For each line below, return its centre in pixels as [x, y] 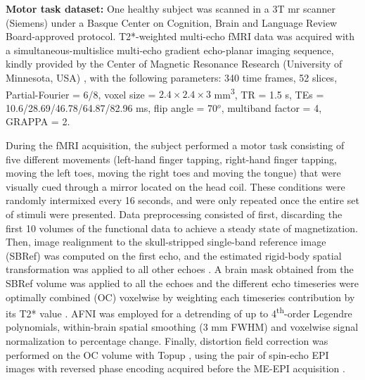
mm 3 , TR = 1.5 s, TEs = [269, 93]
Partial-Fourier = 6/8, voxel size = [81, 94]
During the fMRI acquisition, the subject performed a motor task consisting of [175, 145]
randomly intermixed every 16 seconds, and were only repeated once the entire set [182, 200]
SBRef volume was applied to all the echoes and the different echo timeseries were [182, 283]
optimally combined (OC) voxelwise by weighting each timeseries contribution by [180, 297]
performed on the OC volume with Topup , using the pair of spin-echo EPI [167, 354]
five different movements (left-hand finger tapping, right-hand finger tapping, [171, 159]
